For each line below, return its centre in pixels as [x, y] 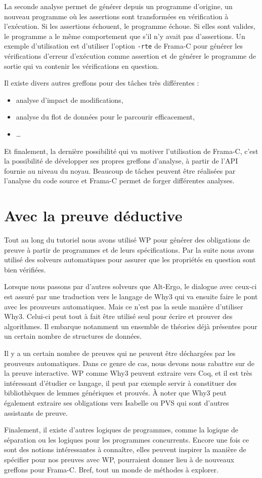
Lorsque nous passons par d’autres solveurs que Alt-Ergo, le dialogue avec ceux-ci [130, 286]
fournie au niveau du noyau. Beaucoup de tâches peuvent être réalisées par [120, 170]
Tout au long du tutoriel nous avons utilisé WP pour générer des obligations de [127, 240]
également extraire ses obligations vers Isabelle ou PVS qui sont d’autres [117, 403]
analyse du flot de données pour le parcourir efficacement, [105, 117]
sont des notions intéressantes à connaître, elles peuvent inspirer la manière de [125, 449]
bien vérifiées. [25, 269]
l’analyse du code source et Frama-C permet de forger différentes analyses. [119, 181]
